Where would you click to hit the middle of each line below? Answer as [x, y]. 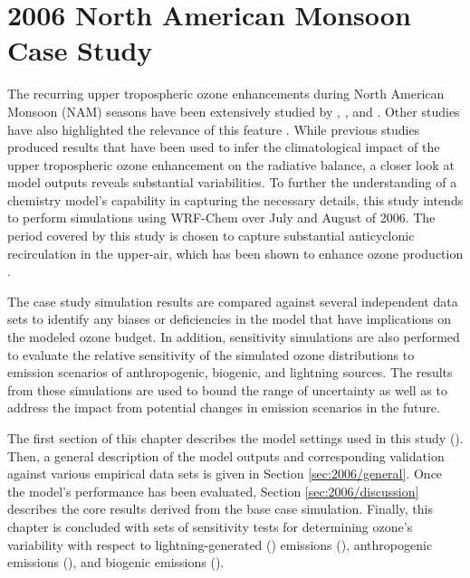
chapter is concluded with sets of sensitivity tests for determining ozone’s [210, 526]
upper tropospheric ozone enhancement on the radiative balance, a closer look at [231, 164]
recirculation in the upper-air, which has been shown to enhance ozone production [235, 253]
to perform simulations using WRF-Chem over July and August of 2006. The [221, 218]
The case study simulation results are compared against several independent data [233, 301]
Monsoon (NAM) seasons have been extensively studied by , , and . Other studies [234, 111]
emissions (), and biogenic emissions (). [116, 562]
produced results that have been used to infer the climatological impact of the [224, 147]
